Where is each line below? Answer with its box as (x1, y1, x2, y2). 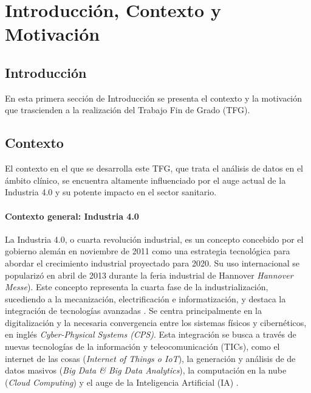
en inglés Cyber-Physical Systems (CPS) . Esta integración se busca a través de (5, 328, 296, 341)
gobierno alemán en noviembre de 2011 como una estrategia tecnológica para (5, 245, 290, 257)
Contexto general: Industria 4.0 (5, 209, 139, 222)
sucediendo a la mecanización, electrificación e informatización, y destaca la (5, 292, 286, 305)
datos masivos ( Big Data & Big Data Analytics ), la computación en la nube (5, 364, 287, 377)
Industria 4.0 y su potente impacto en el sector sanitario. (5, 186, 217, 198)
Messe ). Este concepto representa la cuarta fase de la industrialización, (5, 280, 268, 293)
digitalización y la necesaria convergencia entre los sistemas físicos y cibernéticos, (5, 316, 307, 329)
